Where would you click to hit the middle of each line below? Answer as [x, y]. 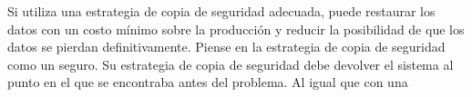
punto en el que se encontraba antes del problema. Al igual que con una [208, 82]
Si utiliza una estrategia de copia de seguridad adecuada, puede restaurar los [221, 11]
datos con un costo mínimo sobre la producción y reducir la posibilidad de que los [236, 29]
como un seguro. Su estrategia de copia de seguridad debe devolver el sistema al [231, 64]
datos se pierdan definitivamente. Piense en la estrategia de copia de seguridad [226, 47]
